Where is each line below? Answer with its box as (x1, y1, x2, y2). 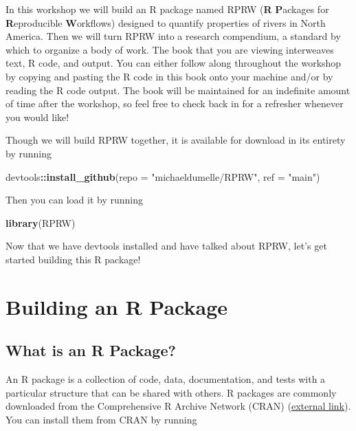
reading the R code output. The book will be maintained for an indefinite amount (5, 82, 351, 97)
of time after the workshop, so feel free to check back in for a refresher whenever (5, 96, 344, 111)
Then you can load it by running (5, 192, 143, 207)
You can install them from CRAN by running (5, 412, 197, 426)
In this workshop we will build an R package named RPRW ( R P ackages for (5, 2, 329, 16)
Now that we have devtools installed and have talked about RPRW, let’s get (5, 239, 327, 253)
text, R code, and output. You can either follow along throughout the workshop (5, 56, 342, 70)
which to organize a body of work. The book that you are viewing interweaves (5, 42, 334, 56)
